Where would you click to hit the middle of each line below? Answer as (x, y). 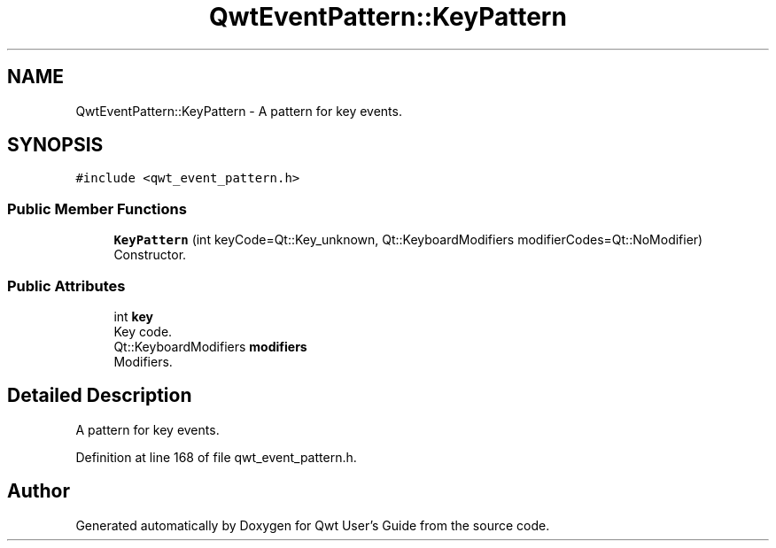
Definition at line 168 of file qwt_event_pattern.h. (216, 457)
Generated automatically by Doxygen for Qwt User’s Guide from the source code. (313, 525)
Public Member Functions (97, 208)
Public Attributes (66, 286)
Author (39, 491)
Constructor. (150, 255)
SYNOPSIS (55, 145)
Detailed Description (100, 396)
